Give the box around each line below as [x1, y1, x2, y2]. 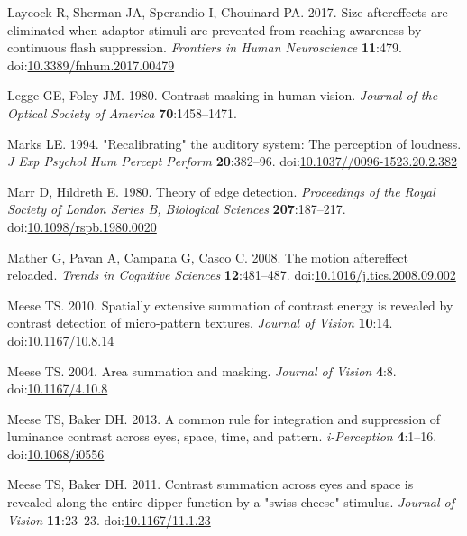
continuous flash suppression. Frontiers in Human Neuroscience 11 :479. [7, 38, 402, 57]
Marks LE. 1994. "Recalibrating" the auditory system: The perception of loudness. [7, 134, 462, 152]
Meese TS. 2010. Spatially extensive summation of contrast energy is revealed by [7, 295, 453, 314]
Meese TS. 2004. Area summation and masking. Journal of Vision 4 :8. [7, 361, 397, 380]
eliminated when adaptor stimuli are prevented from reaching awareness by [7, 20, 422, 39]
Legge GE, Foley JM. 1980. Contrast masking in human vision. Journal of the [7, 86, 438, 105]
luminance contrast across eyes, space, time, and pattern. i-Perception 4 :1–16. [7, 427, 437, 446]
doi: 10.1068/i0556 [7, 444, 105, 463]
